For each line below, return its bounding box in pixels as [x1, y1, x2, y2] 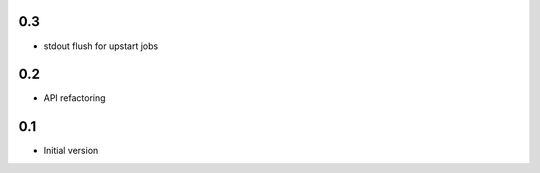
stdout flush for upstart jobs [43, 40, 159, 52]
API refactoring [43, 92, 106, 104]
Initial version [43, 145, 99, 157]
